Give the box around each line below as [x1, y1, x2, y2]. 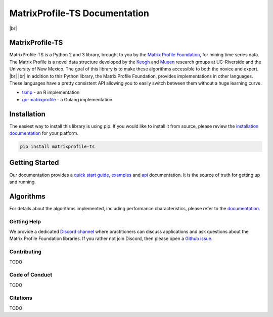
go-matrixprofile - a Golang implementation [22, 96, 113, 102]
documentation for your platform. [9, 130, 78, 136]
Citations [9, 294, 32, 301]
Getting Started [9, 158, 59, 167]
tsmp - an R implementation [22, 89, 80, 96]
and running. [9, 179, 36, 185]
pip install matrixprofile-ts [20, 144, 95, 149]
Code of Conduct [9, 271, 53, 279]
